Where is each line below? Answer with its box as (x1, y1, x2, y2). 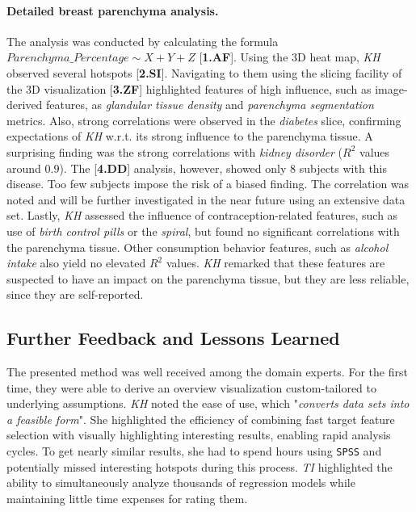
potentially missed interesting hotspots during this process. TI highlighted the (6, 458, 393, 475)
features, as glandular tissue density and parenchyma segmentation (46, 96, 374, 113)
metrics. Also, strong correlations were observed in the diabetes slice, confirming (6, 111, 401, 128)
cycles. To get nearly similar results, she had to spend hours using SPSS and (6, 443, 382, 460)
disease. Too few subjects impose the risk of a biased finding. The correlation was (6, 175, 410, 192)
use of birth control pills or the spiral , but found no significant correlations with (6, 222, 400, 239)
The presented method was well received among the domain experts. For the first (6, 363, 408, 380)
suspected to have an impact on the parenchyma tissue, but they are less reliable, (6, 270, 410, 287)
